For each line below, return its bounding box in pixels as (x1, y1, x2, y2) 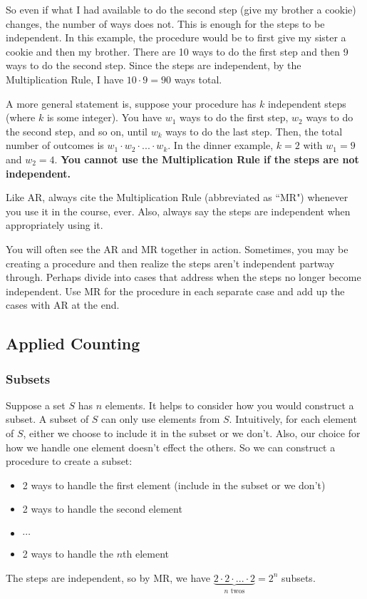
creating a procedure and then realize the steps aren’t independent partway (6, 255, 335, 270)
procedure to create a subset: (6, 454, 133, 469)
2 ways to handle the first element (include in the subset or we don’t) (22, 477, 326, 492)
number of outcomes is (6, 138, 104, 153)
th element (123, 546, 170, 561)
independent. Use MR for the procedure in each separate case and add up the (6, 283, 345, 298)
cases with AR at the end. (6, 297, 120, 312)
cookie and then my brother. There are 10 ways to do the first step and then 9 (6, 43, 348, 58)
